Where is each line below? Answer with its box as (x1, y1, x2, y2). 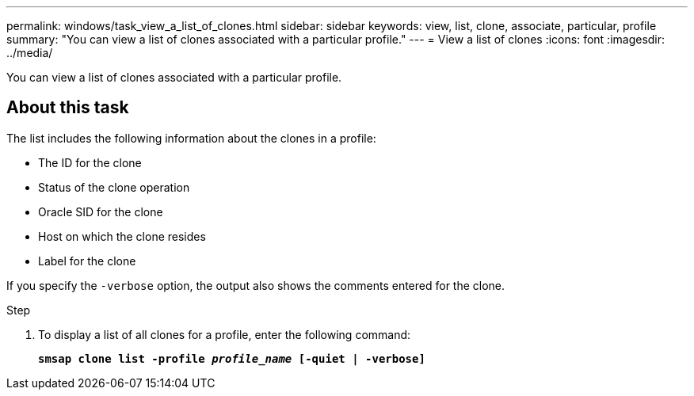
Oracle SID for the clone (38, 204, 163, 219)
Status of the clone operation (38, 180, 190, 194)
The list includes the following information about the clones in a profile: (6, 131, 376, 145)
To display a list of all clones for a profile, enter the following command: (38, 327, 411, 341)
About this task (6, 97, 129, 118)
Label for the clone (38, 253, 136, 268)
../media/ (6, 46, 53, 59)
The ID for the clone (38, 155, 142, 169)
